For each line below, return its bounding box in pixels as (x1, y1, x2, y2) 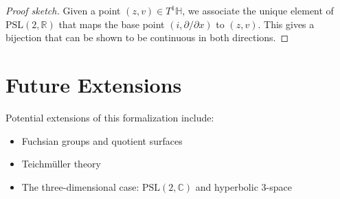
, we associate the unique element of (182, 3, 334, 17)
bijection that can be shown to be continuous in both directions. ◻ (5, 30, 289, 45)
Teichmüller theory (21, 156, 101, 171)
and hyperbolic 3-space (195, 179, 292, 194)
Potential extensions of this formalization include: (5, 110, 214, 124)
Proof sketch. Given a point (5, 3, 121, 17)
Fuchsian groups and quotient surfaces (21, 133, 183, 148)
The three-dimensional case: (21, 179, 139, 194)
